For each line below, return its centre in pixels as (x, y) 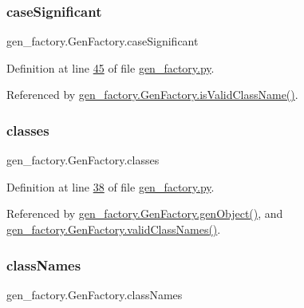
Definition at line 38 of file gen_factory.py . (111, 186)
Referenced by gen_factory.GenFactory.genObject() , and (145, 213)
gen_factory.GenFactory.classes (83, 160)
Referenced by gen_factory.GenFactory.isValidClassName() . (152, 95)
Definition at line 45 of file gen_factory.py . (111, 67)
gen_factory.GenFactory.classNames (95, 294)
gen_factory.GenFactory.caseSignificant (103, 41)
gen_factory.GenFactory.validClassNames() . (114, 229)
